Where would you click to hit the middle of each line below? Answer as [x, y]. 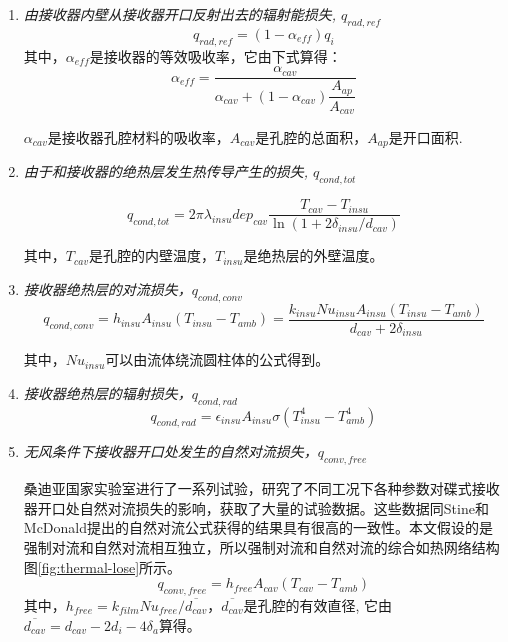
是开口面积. [425, 137]
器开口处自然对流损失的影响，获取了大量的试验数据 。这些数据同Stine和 [256, 507]
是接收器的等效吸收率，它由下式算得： [215, 55]
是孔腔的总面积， [311, 137]
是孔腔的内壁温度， [151, 255]
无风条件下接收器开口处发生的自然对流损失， [170, 451]
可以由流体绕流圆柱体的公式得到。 [217, 359]
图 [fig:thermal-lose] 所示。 [102, 566]
